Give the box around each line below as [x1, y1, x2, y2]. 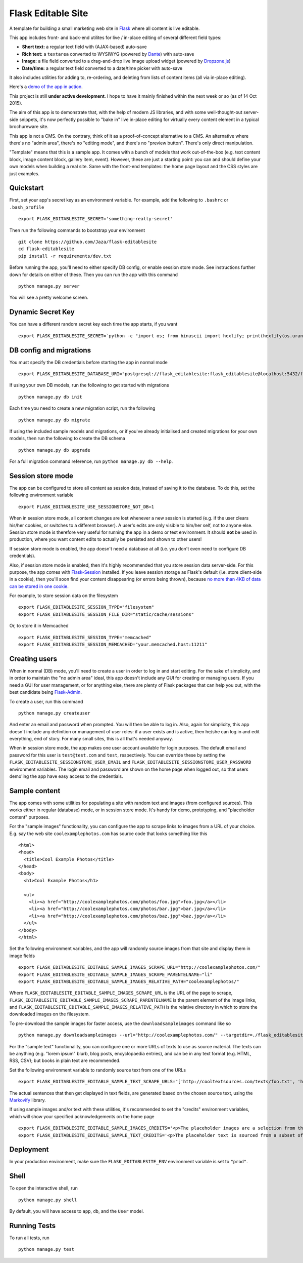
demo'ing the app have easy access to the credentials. [9, 773, 123, 779]
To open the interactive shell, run [9, 1185, 78, 1191]
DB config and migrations [9, 346, 91, 354]
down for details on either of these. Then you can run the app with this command [9, 271, 178, 278]
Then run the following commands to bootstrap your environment [9, 227, 145, 233]
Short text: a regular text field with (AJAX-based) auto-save [22, 44, 147, 50]
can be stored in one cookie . [9, 583, 69, 589]
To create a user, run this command [9, 698, 83, 704]
